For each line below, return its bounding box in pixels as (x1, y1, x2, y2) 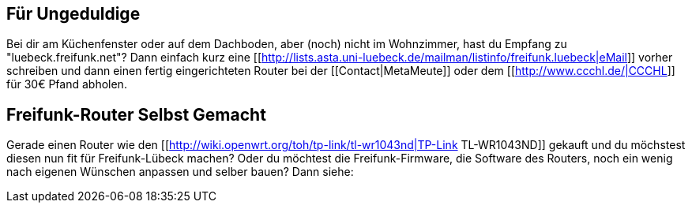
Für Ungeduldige (6, 4, 141, 24)
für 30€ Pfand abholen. (6, 77, 127, 91)
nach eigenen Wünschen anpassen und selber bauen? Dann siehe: (6, 165, 354, 179)
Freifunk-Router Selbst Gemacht (6, 104, 266, 125)
